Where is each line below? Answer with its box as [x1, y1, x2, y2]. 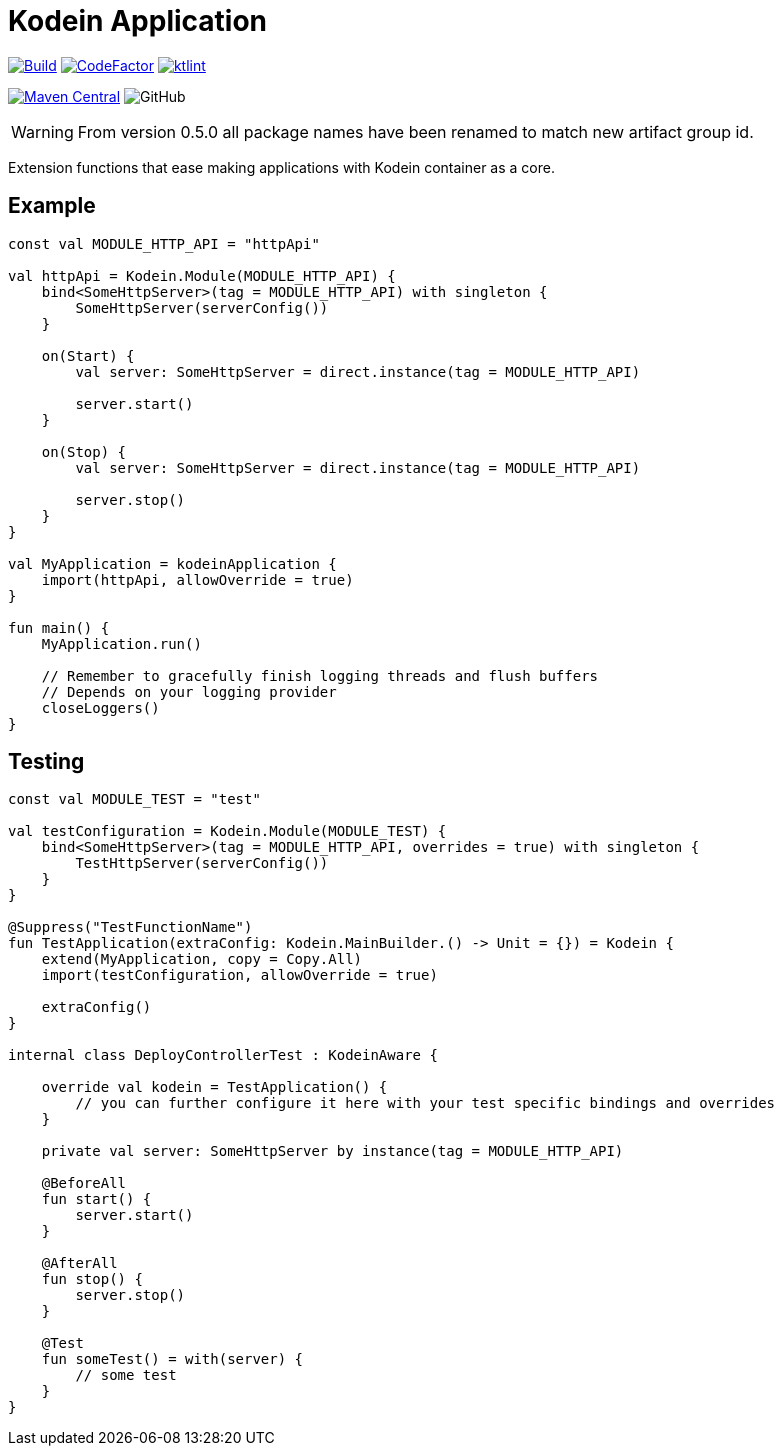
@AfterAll [41, 1255, 118, 1272]
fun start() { [41, 1191, 152, 1208]
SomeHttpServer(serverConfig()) [75, 299, 329, 316]
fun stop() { [41, 1271, 143, 1288]
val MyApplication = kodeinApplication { [8, 555, 337, 572]
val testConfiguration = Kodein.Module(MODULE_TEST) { [8, 823, 447, 840]
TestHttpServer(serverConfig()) [75, 855, 329, 872]
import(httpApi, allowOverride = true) [41, 571, 354, 588]
